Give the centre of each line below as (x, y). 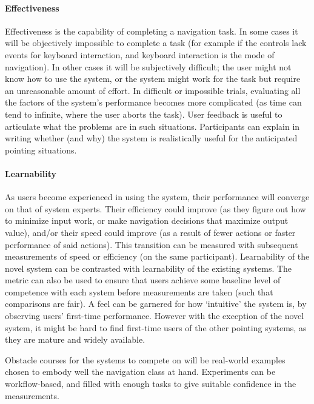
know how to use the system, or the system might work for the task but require (153, 79)
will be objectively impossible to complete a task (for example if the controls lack (156, 43)
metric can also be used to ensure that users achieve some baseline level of (143, 280)
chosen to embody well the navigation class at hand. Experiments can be (140, 372)
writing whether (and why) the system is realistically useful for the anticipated (151, 138)
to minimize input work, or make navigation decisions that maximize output (147, 221)
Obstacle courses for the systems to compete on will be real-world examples (145, 359)
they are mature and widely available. (75, 339)
